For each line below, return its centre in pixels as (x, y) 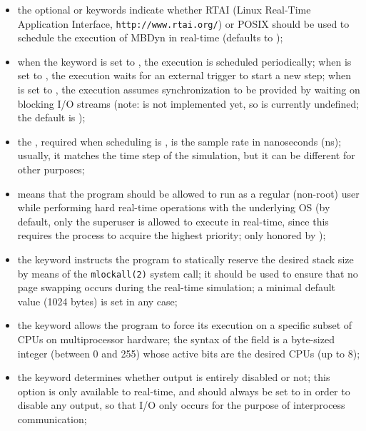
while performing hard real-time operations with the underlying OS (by (174, 207)
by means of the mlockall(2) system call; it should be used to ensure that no (188, 273)
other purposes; (51, 169)
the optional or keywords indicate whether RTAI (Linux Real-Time (164, 9)
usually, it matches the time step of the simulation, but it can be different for (186, 155)
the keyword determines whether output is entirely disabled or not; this (174, 377)
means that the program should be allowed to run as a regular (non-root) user (188, 193)
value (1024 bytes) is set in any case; (97, 301)
